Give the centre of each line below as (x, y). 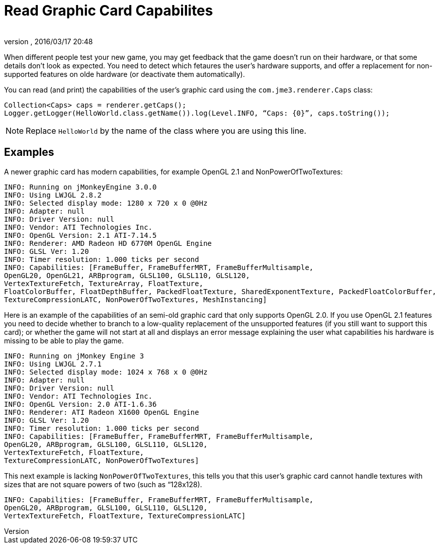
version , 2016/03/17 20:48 (49, 41)
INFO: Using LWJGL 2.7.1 (53, 364)
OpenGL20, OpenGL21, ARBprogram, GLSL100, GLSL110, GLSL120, (127, 275)
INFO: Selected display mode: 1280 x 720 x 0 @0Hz (106, 203)
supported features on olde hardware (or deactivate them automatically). (125, 74)
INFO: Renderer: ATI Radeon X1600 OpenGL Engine (102, 412)
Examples (29, 152)
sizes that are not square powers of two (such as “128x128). (103, 484)
